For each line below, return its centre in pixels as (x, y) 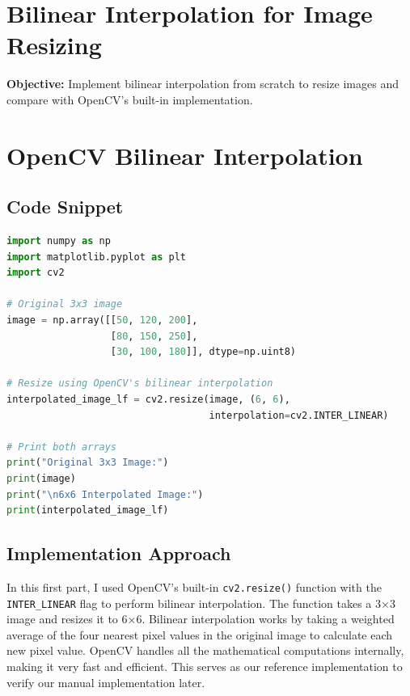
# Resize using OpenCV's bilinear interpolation (140, 384)
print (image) (41, 478)
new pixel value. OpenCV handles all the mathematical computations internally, (205, 650)
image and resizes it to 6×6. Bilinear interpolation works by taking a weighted (201, 619)
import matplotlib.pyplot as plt (96, 257)
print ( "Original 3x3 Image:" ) (88, 463)
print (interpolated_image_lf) (88, 510)
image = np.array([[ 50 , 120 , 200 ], (102, 321)
